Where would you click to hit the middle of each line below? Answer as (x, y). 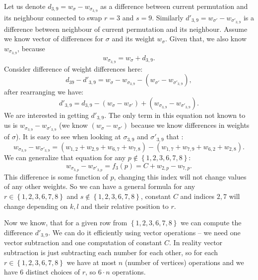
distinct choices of (53, 272)
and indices (197, 196)
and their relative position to (125, 206)
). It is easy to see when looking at (68, 137)
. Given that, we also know (206, 39)
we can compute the (211, 223)
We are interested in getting (46, 115)
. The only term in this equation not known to (175, 115)
